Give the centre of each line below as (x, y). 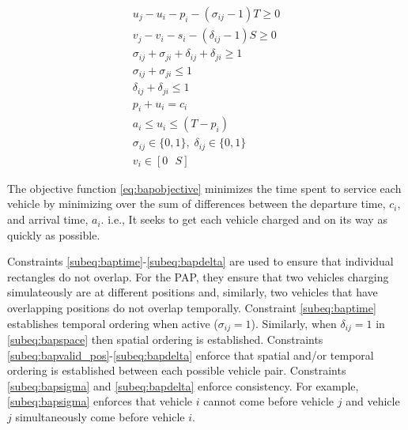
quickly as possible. (54, 234)
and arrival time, (48, 219)
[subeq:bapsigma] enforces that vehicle (100, 401)
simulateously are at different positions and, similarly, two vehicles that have (193, 292)
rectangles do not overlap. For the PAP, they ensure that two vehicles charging (198, 276)
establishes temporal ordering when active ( (113, 323)
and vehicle (373, 401)
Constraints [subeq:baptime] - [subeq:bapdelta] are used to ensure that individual (200, 261)
